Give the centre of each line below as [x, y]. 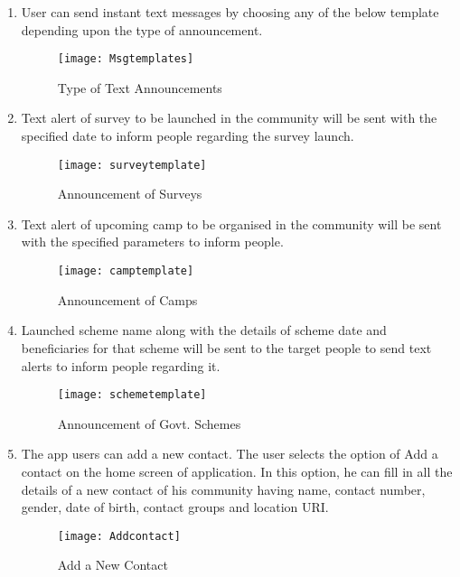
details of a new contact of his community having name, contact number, [223, 489]
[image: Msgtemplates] [126, 59]
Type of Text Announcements [140, 87]
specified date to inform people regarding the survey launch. [188, 136]
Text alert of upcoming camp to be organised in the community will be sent [231, 223]
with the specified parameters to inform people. [152, 242]
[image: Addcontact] [119, 536]
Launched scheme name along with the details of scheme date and [204, 330]
